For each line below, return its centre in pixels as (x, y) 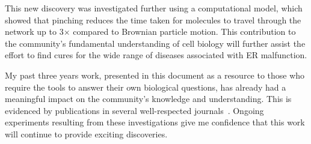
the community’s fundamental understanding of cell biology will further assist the (155, 43)
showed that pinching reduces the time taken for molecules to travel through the (153, 19)
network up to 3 (34, 31)
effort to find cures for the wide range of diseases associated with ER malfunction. (156, 55)
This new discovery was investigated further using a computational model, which (154, 8)
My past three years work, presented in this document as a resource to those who (155, 75)
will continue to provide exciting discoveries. (86, 133)
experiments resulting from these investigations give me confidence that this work (155, 122)
